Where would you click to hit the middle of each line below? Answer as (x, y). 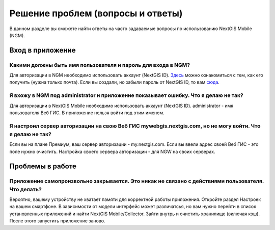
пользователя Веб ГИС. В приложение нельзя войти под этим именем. (87, 113)
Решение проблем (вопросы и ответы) (96, 13)
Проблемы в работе (43, 166)
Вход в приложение (43, 50)
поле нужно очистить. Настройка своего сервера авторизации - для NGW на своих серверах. (112, 151)
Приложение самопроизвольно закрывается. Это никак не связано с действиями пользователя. (137, 181)
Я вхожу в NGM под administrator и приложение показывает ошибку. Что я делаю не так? (127, 95)
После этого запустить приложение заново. (57, 221)
